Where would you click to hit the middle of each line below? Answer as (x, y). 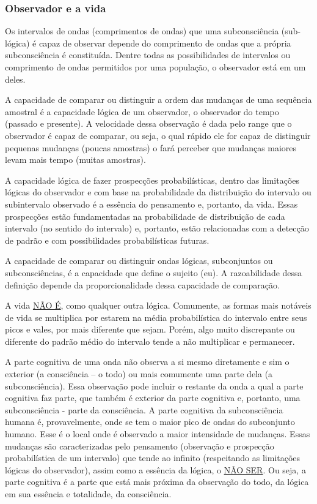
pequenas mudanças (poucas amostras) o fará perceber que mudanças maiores (151, 147)
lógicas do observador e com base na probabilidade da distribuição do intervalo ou (158, 192)
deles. (15, 79)
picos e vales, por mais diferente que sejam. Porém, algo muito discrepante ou (150, 329)
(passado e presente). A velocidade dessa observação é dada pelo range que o (148, 123)
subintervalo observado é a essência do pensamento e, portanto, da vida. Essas (151, 204)
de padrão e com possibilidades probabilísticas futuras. (107, 240)
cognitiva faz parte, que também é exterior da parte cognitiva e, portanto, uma (153, 398)
